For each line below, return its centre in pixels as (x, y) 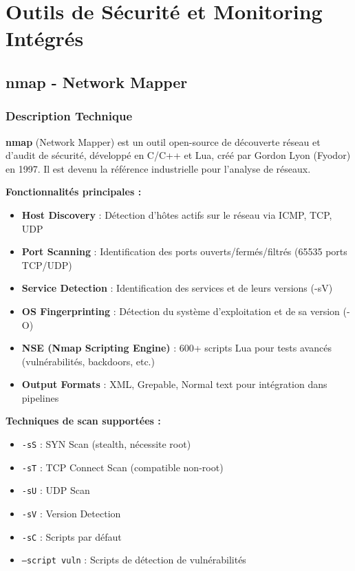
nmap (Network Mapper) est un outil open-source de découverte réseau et (163, 141)
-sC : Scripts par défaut (72, 536)
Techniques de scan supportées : (83, 421)
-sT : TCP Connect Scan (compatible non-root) (122, 467)
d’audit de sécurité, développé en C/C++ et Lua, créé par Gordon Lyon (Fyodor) (178, 155)
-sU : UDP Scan (56, 490)
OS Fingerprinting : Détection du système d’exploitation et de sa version (181, 311)
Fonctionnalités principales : (74, 192)
